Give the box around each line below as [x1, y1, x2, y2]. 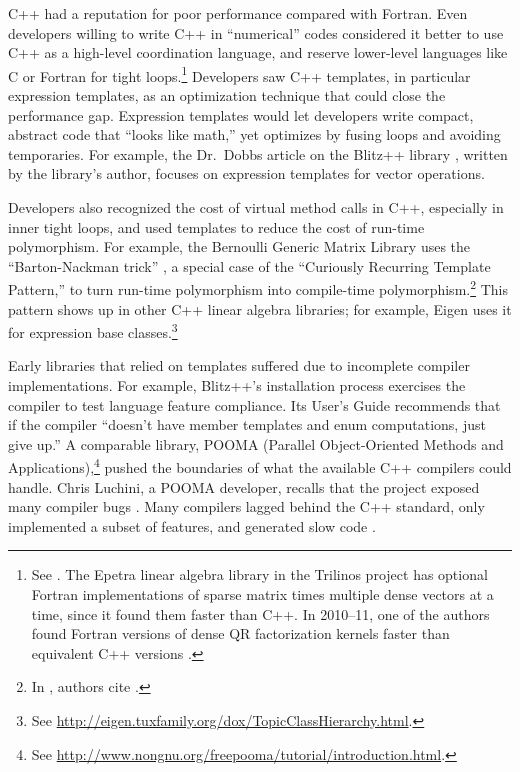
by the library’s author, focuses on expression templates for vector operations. [8, 163, 485, 184]
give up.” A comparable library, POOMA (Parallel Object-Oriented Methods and [8, 433, 504, 454]
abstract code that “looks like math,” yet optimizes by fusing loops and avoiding [8, 124, 501, 145]
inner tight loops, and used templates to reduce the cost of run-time [8, 216, 425, 237]
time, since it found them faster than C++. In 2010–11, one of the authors [31, 603, 490, 624]
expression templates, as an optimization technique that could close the [8, 85, 446, 106]
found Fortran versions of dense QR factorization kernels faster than [31, 623, 450, 644]
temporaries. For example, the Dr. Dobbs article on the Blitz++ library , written [8, 143, 508, 164]
